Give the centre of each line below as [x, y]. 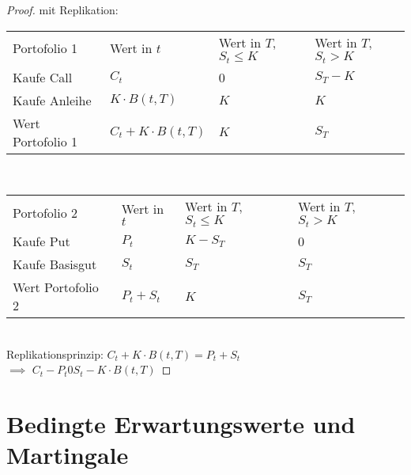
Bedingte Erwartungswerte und [181, 424]
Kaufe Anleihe [52, 100]
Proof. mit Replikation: [62, 9]
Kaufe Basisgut [55, 264]
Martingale [68, 455]
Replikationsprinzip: [55, 353]
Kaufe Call [43, 77]
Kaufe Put [41, 241]
